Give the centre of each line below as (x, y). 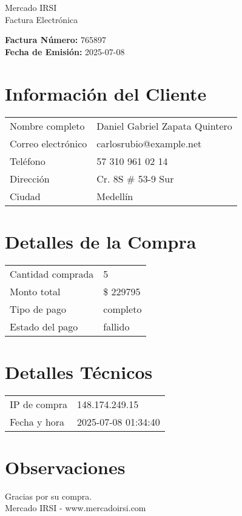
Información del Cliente (106, 93)
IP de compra (39, 404)
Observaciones (65, 467)
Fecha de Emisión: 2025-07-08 (65, 51)
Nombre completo (47, 126)
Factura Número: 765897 (55, 40)
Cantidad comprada (52, 273)
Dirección (30, 178)
